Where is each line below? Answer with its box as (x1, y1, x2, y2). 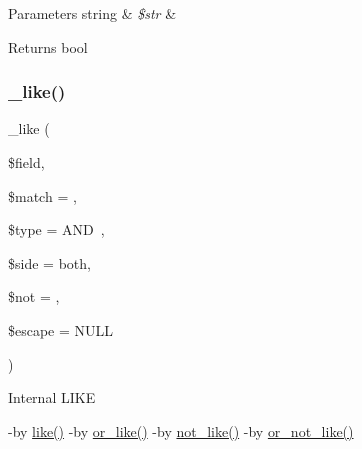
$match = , (8, 185, 77, 206)
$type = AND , (8, 219, 105, 240)
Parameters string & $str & (8, 3, 177, 23)
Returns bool (8, 36, 88, 57)
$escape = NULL (8, 319, 114, 340)
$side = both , (8, 252, 91, 273)
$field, (8, 152, 45, 172)
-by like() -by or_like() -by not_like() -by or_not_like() (8, 420, 354, 441)
